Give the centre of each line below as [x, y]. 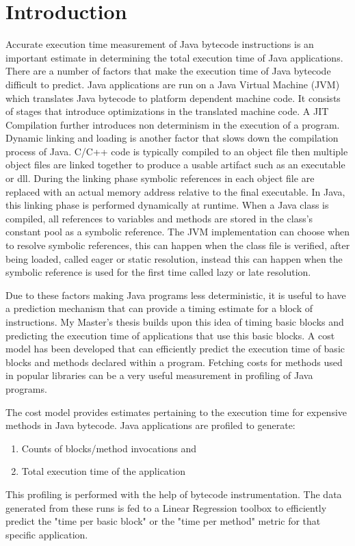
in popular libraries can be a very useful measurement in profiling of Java [159, 375]
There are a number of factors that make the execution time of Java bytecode [168, 71]
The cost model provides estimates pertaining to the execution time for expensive [176, 412]
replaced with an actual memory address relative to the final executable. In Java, [175, 191]
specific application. [47, 534]
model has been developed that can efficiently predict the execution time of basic [175, 349]
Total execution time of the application [103, 471]
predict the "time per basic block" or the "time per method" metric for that [163, 521]
